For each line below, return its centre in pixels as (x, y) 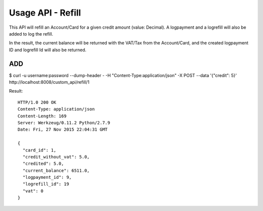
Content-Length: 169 (42, 116)
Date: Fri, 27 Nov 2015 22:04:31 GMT (63, 130)
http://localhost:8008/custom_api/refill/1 (49, 82)
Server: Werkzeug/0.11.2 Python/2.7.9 (64, 123)
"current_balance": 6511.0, (56, 170)
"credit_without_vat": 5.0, (56, 157)
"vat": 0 (33, 191)
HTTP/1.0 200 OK (37, 102)
